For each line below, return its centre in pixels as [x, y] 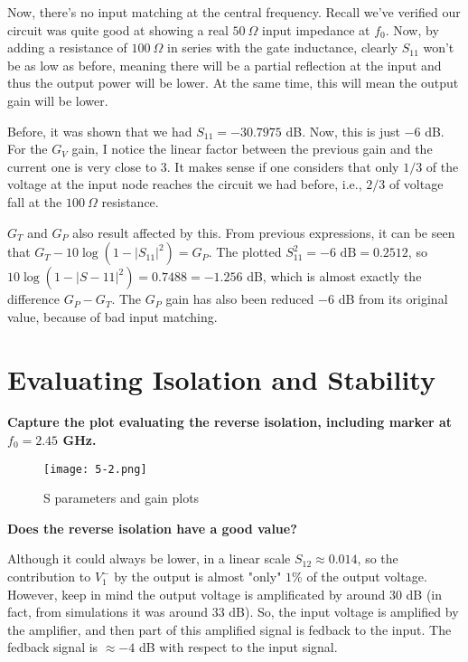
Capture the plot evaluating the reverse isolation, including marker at [230, 422]
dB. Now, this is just [343, 131]
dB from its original [393, 299]
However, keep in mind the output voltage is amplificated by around [197, 594]
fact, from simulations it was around [108, 612]
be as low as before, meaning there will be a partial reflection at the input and [225, 65]
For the [28, 149]
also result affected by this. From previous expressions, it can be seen [264, 232]
